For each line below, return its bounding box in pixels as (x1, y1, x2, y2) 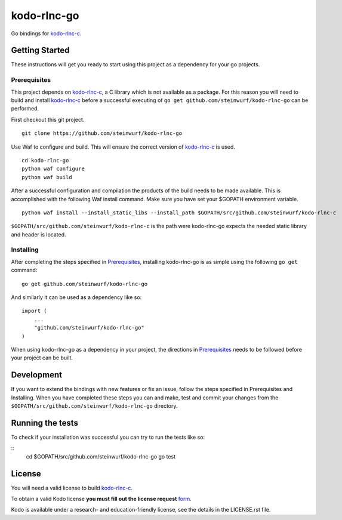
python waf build (21, 174, 72, 180)
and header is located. (11, 230, 66, 238)
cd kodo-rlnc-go (21, 157, 69, 164)
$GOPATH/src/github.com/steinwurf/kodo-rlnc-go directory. (11, 402, 178, 410)
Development (11, 370, 63, 380)
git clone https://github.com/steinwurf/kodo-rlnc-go (21, 130, 182, 137)
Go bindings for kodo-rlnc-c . (11, 30, 82, 37)
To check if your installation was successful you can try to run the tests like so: (11, 433, 205, 441)
